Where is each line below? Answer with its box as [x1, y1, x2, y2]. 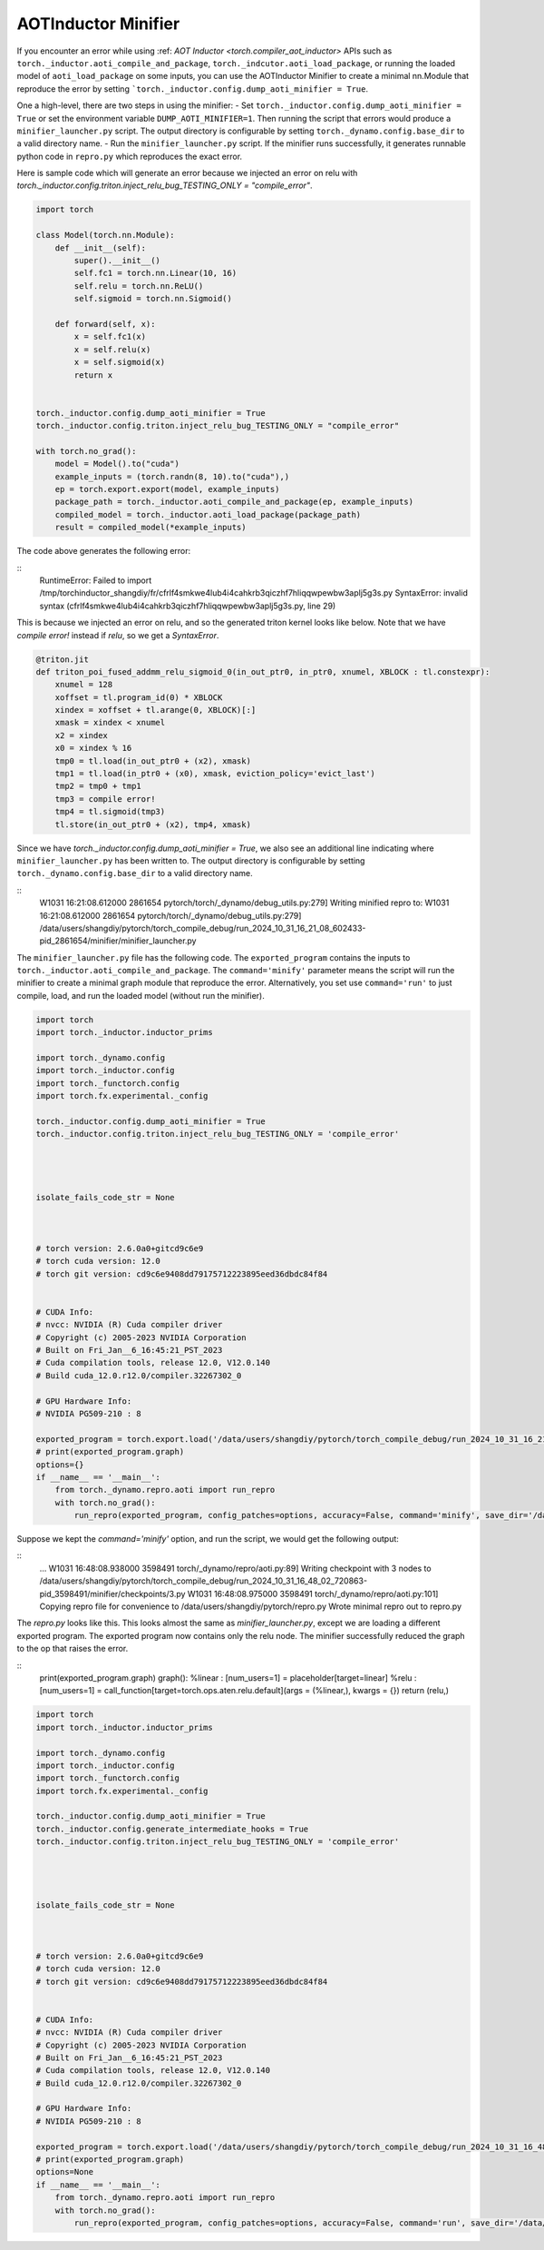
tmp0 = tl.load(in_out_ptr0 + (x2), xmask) [54, 755, 251, 766]
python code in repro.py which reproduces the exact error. [16, 151, 243, 162]
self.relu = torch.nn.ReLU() [73, 281, 204, 291]
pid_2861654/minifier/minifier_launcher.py [39, 935, 197, 946]
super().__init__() [73, 255, 160, 265]
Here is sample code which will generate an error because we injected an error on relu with [16, 168, 358, 179]
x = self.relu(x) [73, 344, 151, 354]
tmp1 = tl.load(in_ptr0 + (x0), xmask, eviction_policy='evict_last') [54, 768, 376, 779]
